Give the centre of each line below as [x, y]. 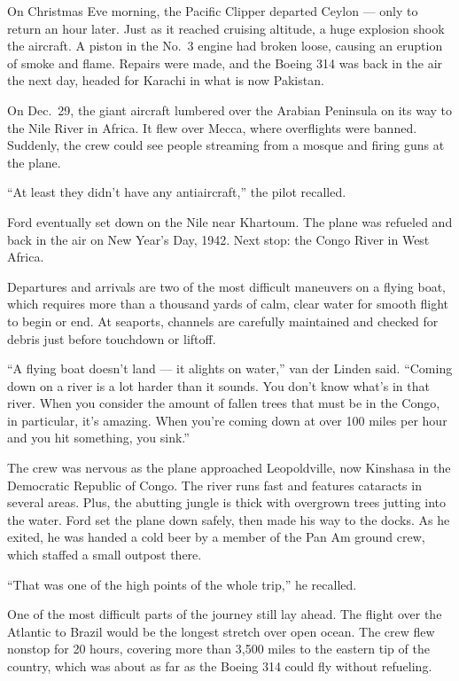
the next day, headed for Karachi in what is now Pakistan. [166, 80]
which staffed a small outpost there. [105, 555]
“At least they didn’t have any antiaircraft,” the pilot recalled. [177, 192]
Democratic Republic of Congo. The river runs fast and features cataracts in [214, 485]
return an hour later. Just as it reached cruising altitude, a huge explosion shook [226, 28]
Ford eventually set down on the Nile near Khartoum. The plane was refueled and [230, 221]
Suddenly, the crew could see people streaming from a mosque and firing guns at [226, 145]
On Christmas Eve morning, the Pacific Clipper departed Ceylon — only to [213, 11]
